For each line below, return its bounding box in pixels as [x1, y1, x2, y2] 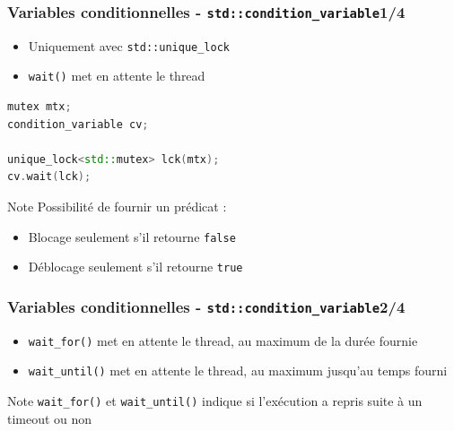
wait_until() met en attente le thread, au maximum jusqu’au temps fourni [28, 361, 448, 380]
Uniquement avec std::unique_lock [28, 36, 230, 55]
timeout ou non [7, 409, 92, 427]
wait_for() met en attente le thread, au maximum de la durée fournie [28, 331, 418, 349]
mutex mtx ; [7, 100, 72, 114]
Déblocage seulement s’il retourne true [28, 257, 243, 276]
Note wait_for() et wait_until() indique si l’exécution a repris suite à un [7, 392, 423, 410]
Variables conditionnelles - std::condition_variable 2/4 [7, 295, 406, 317]
